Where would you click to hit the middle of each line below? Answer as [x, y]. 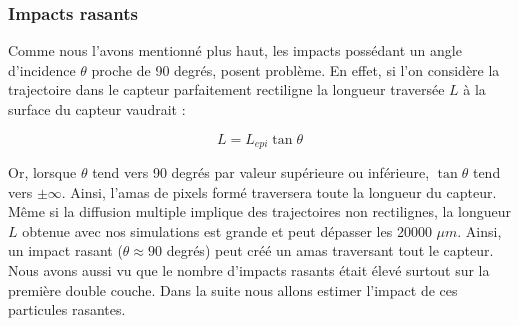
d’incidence [42, 69]
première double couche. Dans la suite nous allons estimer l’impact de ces [233, 289]
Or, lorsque [42, 172]
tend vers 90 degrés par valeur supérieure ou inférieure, [261, 172]
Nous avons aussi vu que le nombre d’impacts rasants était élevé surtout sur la [249, 270]
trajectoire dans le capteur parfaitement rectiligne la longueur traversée [226, 89]
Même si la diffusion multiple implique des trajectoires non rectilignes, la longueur [259, 211]
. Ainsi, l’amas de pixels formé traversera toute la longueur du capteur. [279, 191]
